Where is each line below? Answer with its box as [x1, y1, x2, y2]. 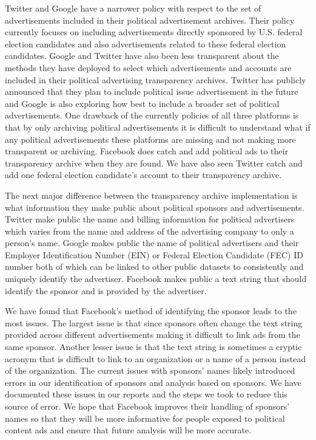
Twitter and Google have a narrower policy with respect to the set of [5, 2, 261, 14]
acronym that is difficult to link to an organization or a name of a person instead [5, 352, 306, 365]
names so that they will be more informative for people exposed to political [5, 411, 285, 424]
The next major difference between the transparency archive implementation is [5, 188, 298, 201]
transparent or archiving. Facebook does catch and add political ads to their [5, 145, 288, 157]
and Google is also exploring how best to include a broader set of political [5, 97, 280, 109]
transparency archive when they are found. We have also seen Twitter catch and [5, 156, 303, 169]
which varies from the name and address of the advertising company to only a [5, 224, 294, 237]
